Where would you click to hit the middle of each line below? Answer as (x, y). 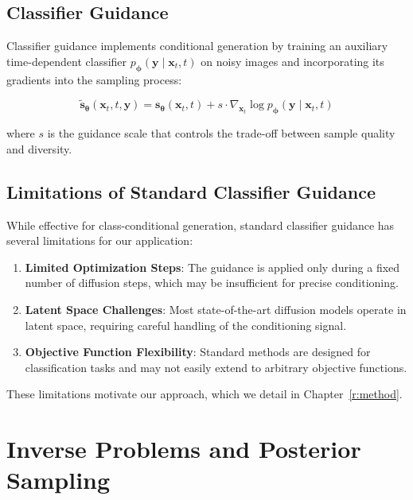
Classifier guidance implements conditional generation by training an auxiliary (197, 46)
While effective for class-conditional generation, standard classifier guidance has (201, 225)
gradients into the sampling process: (94, 79)
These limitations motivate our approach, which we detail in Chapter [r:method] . (205, 394)
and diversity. (39, 148)
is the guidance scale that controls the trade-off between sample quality (221, 133)
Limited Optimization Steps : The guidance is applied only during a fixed (212, 267)
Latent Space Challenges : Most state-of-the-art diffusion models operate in (216, 309)
